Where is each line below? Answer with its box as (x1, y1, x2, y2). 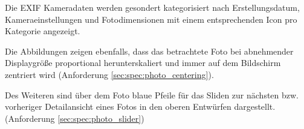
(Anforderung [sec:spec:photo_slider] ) (5, 112, 144, 124)
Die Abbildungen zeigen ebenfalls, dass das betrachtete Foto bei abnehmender (5, 44, 294, 57)
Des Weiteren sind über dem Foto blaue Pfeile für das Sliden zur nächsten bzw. (5, 88, 299, 101)
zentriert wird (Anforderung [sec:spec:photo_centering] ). (5, 68, 214, 80)
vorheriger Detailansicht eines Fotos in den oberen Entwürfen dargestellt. (5, 100, 276, 113)
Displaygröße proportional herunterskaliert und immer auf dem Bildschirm (5, 56, 281, 69)
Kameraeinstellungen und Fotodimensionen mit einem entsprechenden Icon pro (5, 13, 297, 25)
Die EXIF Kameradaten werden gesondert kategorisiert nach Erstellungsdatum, (5, 1, 300, 13)
